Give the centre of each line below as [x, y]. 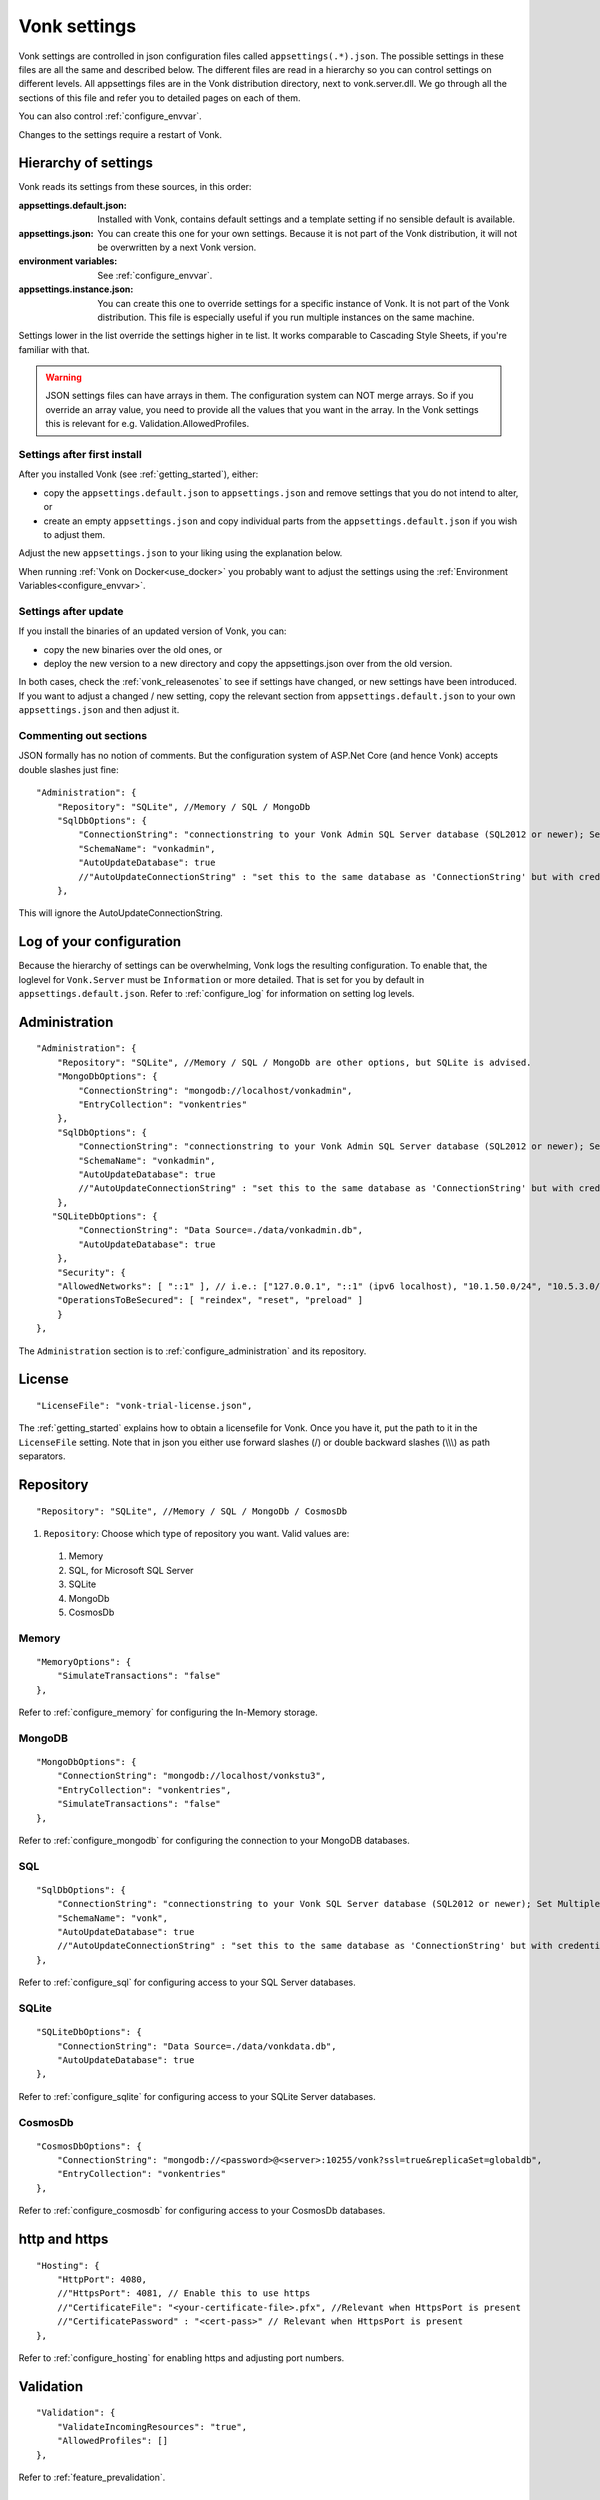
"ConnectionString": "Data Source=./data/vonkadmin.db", [221, 1230]
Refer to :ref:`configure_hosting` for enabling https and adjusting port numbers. [181, 2358]
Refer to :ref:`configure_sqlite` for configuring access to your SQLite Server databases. [197, 2096]
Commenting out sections [83, 735]
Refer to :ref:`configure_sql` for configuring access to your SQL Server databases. [187, 1982]
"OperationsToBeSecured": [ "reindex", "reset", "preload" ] [210, 1300]
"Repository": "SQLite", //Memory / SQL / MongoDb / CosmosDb [192, 1511]
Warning [63, 377]
